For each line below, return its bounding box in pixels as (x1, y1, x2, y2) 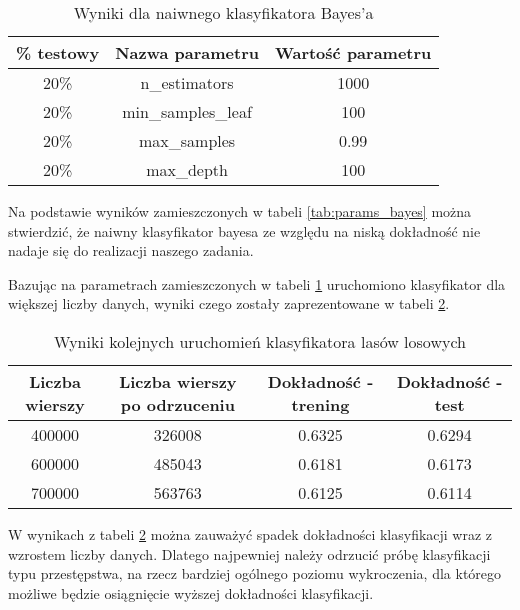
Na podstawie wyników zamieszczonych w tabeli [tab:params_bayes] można (8, 201, 472, 221)
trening (291, 392, 350, 416)
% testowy (16, 41, 100, 64)
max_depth (146, 158, 228, 181)
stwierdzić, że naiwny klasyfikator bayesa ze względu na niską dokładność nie (8, 220, 481, 241)
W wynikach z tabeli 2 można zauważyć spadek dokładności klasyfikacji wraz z (8, 523, 493, 544)
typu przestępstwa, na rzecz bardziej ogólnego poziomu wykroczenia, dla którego (8, 563, 502, 584)
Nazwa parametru (115, 41, 259, 64)
